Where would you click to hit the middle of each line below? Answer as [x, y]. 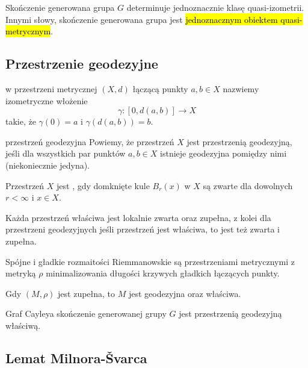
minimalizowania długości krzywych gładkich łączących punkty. [163, 273]
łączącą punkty [160, 88]
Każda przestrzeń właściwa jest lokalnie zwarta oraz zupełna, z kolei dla [138, 217]
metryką [21, 273]
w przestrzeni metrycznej [51, 88]
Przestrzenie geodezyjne [82, 64]
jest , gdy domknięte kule [103, 185]
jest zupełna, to [87, 293]
